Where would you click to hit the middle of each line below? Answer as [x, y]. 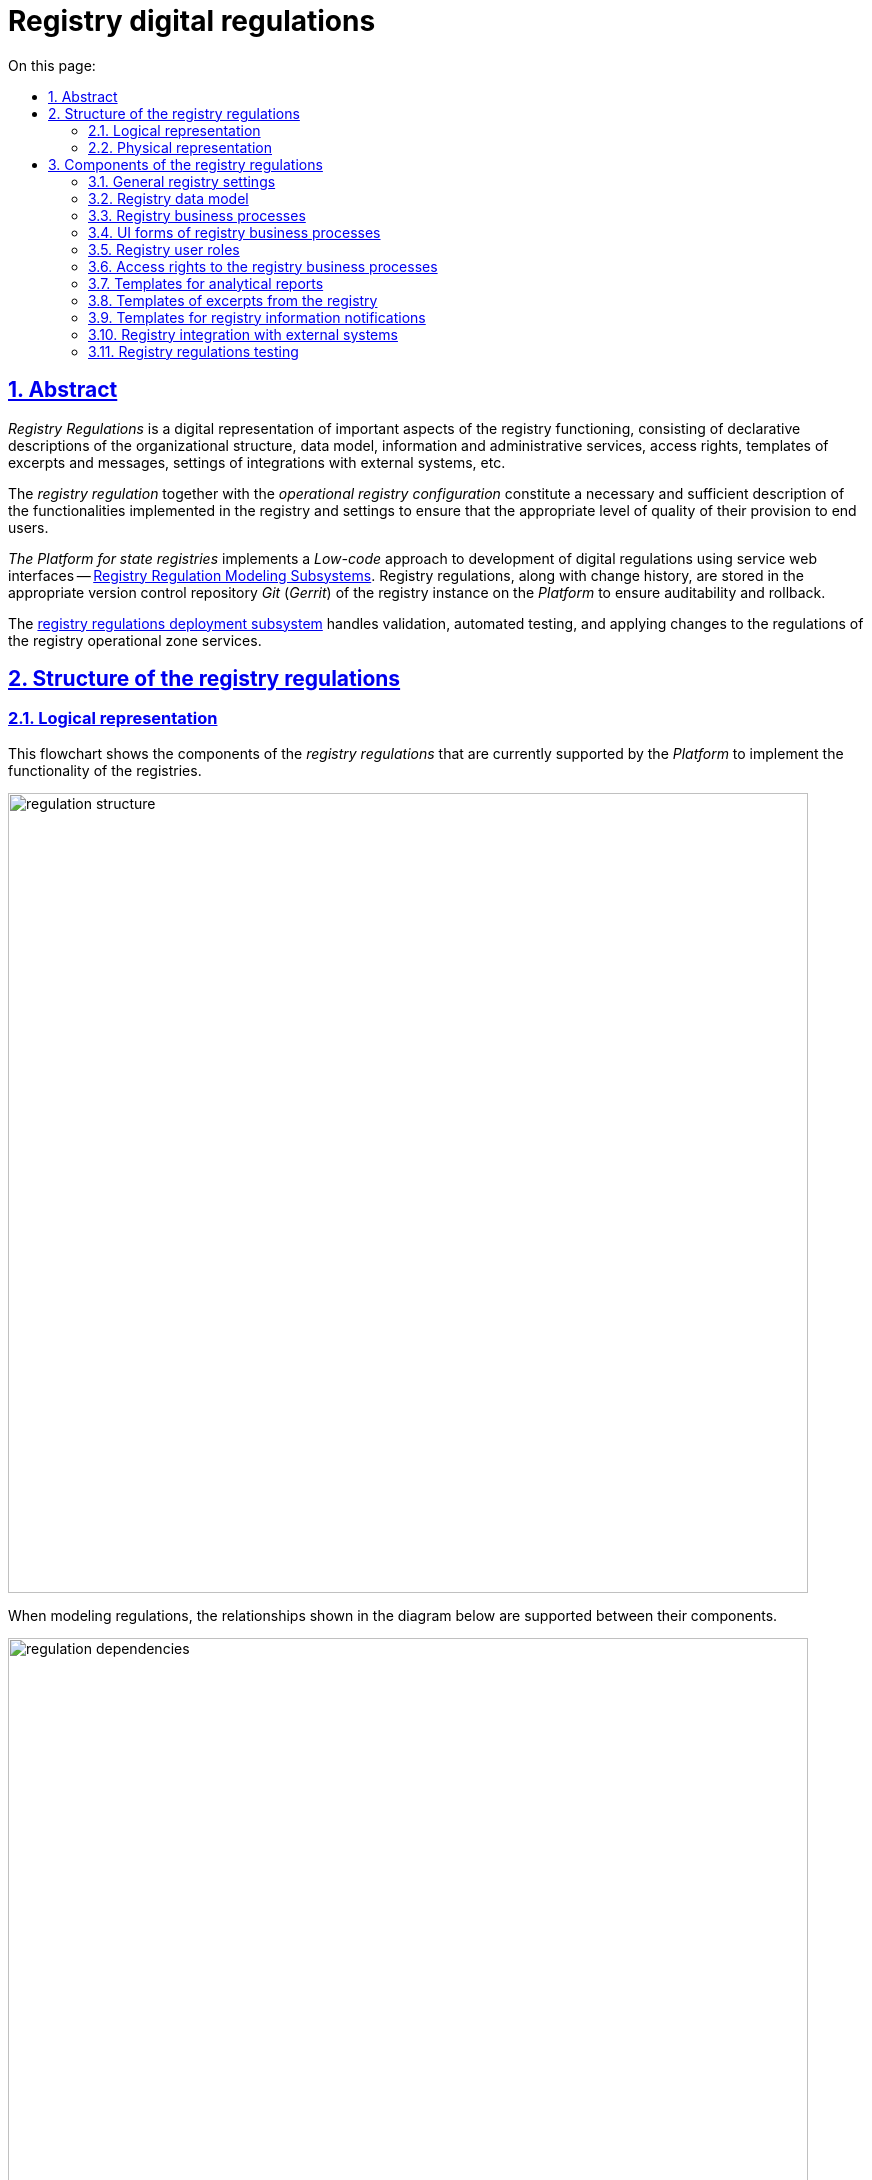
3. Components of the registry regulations [185, 164]
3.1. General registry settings [182, 181]
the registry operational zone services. [135, 640]
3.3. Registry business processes [197, 215]
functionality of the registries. [105, 770]
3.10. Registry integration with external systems [243, 334]
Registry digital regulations [192, 21]
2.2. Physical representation [180, 147]
